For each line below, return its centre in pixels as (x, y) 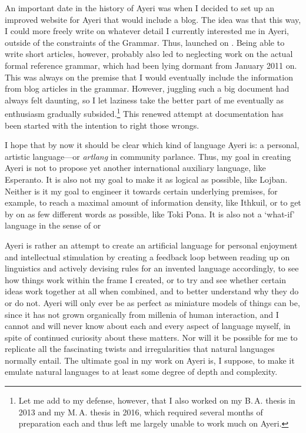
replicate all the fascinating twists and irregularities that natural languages (140, 349)
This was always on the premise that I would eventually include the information (149, 77)
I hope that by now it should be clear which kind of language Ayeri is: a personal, (152, 145)
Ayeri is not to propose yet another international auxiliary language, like (135, 168)
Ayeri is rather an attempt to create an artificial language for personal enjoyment (151, 245)
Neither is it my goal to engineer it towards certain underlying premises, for (141, 191)
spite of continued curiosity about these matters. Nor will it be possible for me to (151, 337)
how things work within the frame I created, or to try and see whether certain (145, 279)
